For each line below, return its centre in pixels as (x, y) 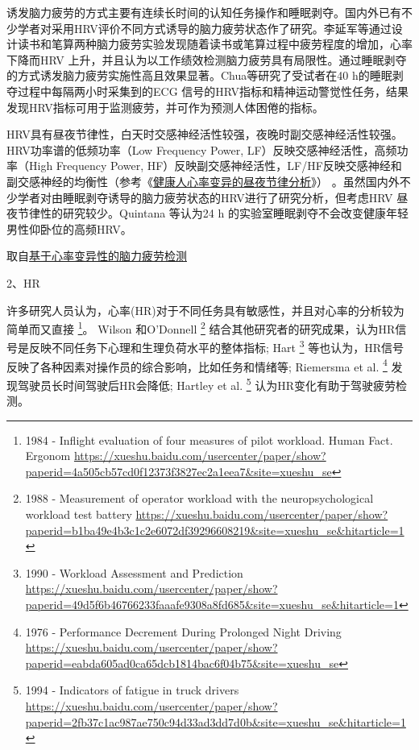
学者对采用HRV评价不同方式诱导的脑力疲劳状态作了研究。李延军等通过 (204, 28)
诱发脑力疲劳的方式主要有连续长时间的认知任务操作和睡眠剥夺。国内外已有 (204, 12)
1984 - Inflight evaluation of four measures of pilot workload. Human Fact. (209, 439)
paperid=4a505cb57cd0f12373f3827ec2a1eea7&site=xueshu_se (178, 471)
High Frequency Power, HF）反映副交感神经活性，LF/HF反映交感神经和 (215, 166)
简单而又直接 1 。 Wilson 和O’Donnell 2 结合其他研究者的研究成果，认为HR (201, 327)
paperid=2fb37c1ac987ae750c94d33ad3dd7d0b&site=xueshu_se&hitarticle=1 (216, 721)
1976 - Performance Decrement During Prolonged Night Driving (183, 631)
